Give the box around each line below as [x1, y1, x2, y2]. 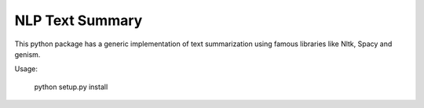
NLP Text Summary [14, 12, 143, 29]
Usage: [14, 64, 38, 74]
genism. [14, 49, 41, 59]
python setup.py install [34, 82, 108, 92]
